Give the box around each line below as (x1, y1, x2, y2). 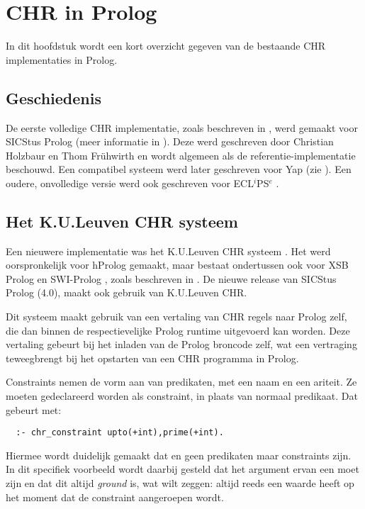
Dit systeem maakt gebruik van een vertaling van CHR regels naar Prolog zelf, (6, 309, 347, 324)
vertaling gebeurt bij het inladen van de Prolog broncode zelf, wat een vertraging (6, 337, 357, 352)
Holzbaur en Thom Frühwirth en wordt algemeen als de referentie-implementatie (6, 147, 356, 162)
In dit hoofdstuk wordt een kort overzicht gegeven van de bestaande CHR (6, 38, 326, 53)
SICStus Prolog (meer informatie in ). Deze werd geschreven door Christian (6, 134, 334, 149)
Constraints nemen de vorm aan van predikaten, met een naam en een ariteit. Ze (6, 374, 357, 389)
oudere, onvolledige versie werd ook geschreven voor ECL (6, 175, 254, 190)
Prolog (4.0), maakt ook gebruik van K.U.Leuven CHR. (6, 285, 247, 300)
